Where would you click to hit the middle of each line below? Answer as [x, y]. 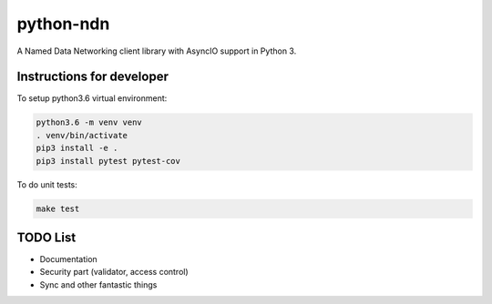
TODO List [46, 237]
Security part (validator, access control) [114, 272]
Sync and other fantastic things [98, 284]
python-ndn [63, 24]
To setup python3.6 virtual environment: [92, 98]
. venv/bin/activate [82, 135]
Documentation [68, 259]
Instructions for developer [92, 77]
